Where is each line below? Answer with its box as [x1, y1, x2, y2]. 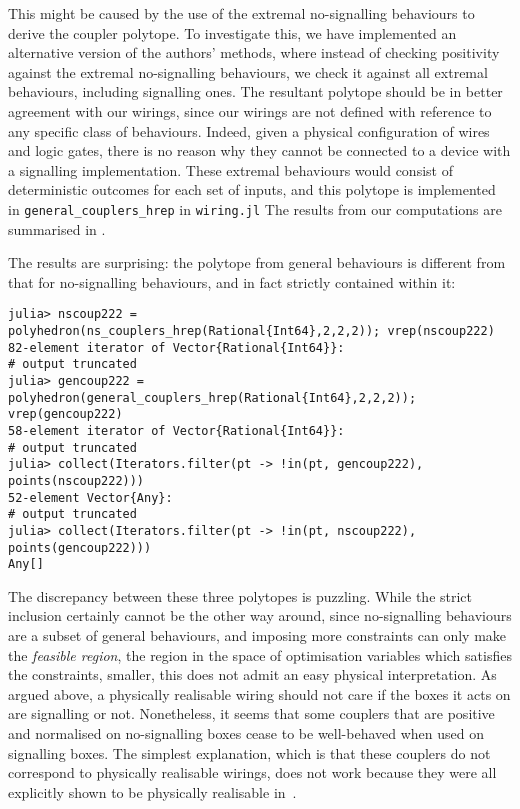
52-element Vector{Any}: [8, 490, 173, 505]
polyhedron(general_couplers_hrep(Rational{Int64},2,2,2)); [8, 390, 417, 405]
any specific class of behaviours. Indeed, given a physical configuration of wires [8, 120, 490, 141]
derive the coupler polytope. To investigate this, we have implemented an [8, 22, 457, 43]
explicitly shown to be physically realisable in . [8, 781, 297, 802]
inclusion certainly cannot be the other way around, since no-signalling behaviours [8, 605, 512, 626]
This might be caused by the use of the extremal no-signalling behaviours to [8, 3, 475, 23]
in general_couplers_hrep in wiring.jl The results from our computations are [8, 198, 503, 219]
